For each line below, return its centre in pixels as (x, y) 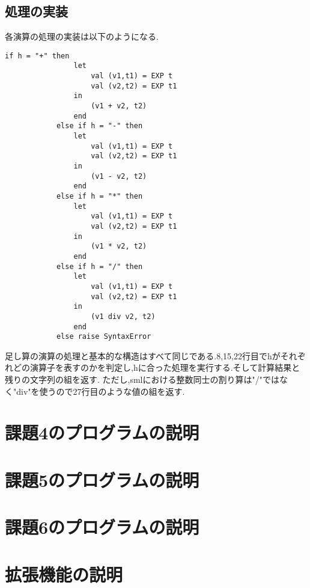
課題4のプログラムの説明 (102, 432)
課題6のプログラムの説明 (102, 527)
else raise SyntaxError (104, 337)
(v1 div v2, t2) (123, 316)
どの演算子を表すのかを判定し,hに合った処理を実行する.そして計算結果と (157, 367)
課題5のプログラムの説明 (102, 479)
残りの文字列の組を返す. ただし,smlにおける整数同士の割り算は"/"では (142, 379)
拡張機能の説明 (64, 574)
